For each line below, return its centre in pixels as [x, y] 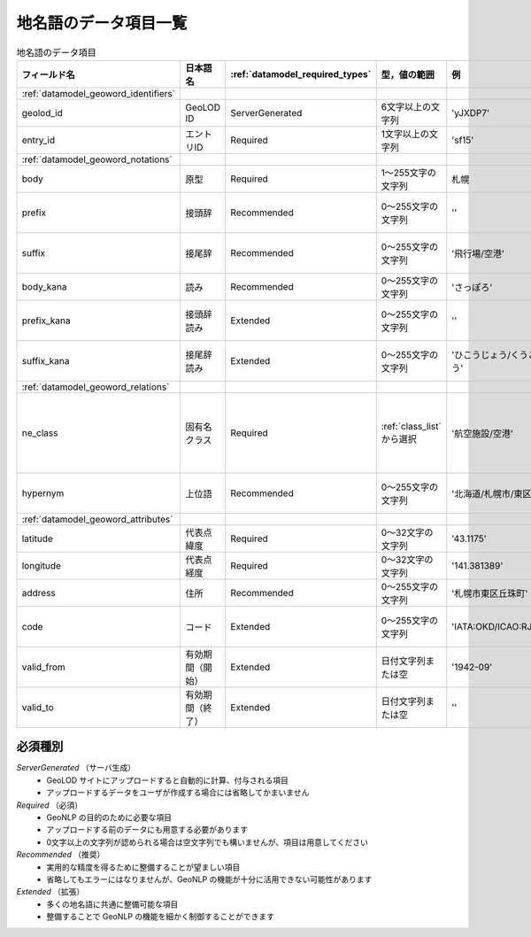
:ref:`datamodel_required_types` [301, 74]
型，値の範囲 [408, 74]
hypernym [43, 493]
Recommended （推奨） [61, 855]
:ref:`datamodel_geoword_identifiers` [99, 93]
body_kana [44, 286]
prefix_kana [46, 321]
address [39, 592]
